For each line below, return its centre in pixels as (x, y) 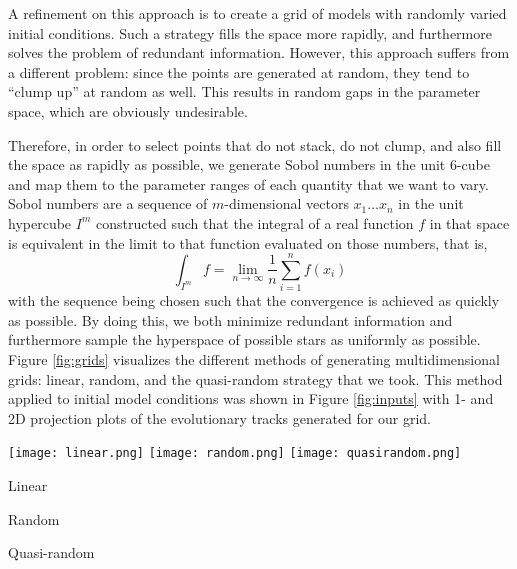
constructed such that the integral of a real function (254, 222)
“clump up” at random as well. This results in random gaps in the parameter (244, 91)
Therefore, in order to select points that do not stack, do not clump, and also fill (255, 144)
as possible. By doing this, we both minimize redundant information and (230, 319)
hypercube (40, 222)
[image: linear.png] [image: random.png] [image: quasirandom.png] (235, 453)
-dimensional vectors (286, 203)
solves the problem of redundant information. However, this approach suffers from (259, 52)
